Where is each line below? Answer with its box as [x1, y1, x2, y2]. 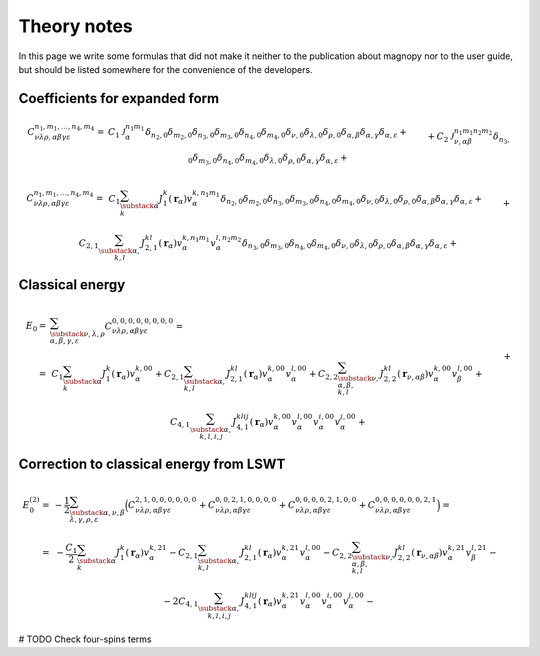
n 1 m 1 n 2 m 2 [453, 126, 493, 137]
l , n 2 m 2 [215, 233, 242, 244]
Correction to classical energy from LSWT [18, 455, 286, 472]
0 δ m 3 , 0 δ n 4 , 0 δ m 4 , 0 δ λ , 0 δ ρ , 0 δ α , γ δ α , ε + [188, 151, 349, 167]
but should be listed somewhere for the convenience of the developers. [18, 63, 314, 75]
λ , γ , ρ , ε [69, 515, 99, 525]
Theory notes [18, 15, 134, 37]
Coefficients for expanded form [18, 90, 220, 107]
